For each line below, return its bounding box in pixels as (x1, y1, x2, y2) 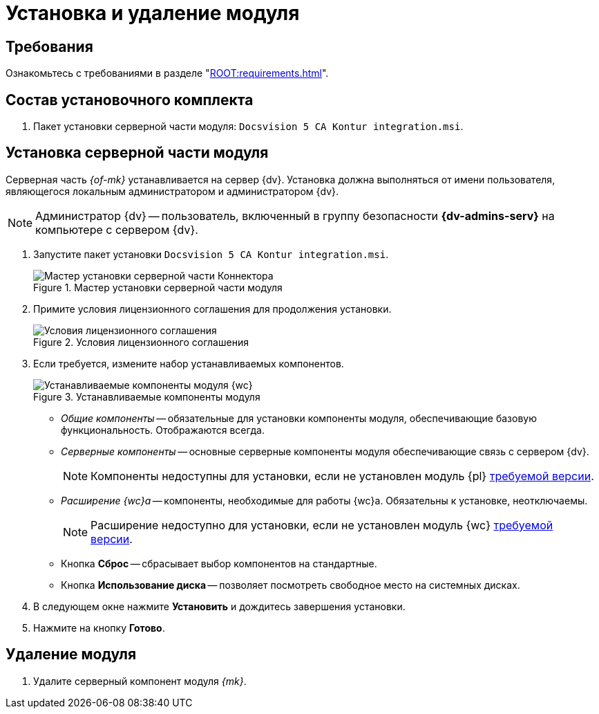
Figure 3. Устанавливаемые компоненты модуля (33, 390, 260, 403)
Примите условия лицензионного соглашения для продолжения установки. (33, 302, 392, 315)
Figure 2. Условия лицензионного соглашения (33, 336, 249, 348)
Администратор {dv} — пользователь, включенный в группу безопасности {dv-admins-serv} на (35, 208, 555, 223)
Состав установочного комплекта (6, 91, 254, 109)
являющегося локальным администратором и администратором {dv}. (6, 185, 339, 197)
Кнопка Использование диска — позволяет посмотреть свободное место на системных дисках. (61, 578, 520, 591)
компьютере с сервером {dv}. (35, 222, 198, 237)
